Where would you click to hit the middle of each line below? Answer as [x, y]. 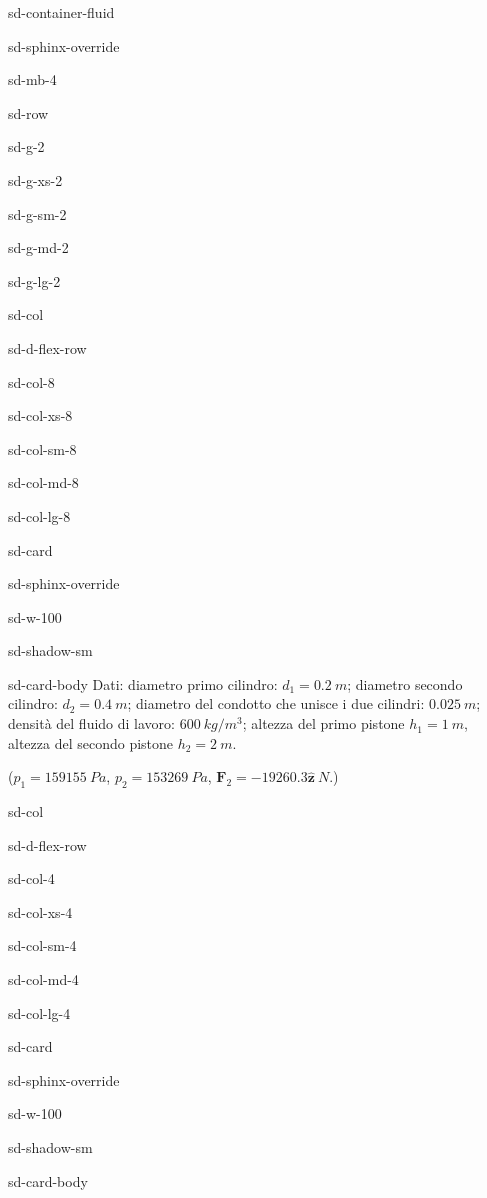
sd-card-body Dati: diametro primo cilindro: [143, 683]
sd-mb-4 [32, 79]
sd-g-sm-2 [37, 213]
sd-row [28, 112]
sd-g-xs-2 [35, 179]
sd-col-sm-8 [42, 448]
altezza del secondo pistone [91, 742]
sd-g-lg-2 [34, 280]
